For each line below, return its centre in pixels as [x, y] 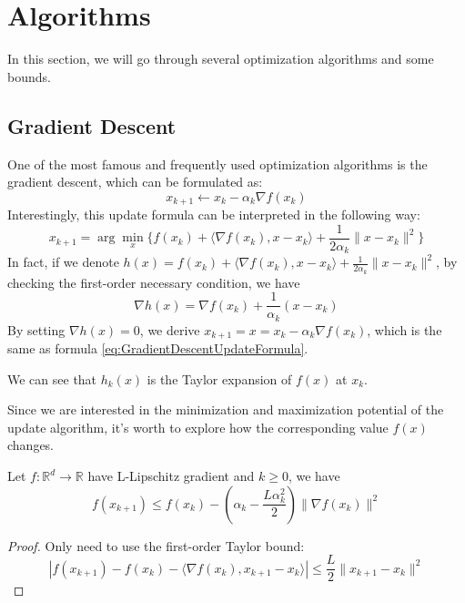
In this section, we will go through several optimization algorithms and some [221, 59]
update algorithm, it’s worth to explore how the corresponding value [198, 427]
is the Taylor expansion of [219, 378]
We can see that [52, 378]
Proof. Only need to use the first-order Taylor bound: [156, 545]
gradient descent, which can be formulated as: [135, 182]
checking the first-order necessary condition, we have [154, 282]
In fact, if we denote [63, 262]
